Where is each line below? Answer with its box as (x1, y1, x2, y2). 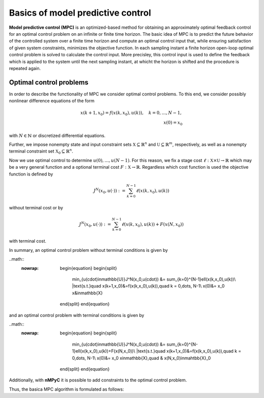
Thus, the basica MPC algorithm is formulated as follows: (9, 386, 124, 392)
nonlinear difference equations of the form (9, 98, 95, 104)
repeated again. (9, 65, 41, 71)
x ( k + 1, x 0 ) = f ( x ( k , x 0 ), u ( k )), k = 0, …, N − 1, (80, 110, 182, 117)
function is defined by (9, 171, 53, 177)
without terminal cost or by (9, 204, 64, 210)
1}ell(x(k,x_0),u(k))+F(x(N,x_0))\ (72, 348, 135, 354)
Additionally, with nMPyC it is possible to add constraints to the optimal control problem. (9, 377, 187, 383)
